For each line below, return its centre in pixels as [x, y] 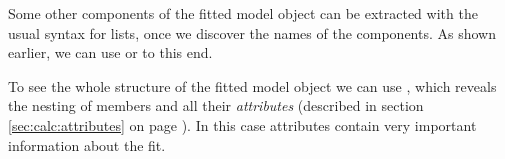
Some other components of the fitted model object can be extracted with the [243, 13]
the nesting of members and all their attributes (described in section [216, 105]
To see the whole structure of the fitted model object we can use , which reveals [252, 85]
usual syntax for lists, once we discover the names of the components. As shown [252, 32]
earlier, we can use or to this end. [110, 52]
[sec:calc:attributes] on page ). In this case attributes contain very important [242, 124]
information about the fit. [87, 144]
